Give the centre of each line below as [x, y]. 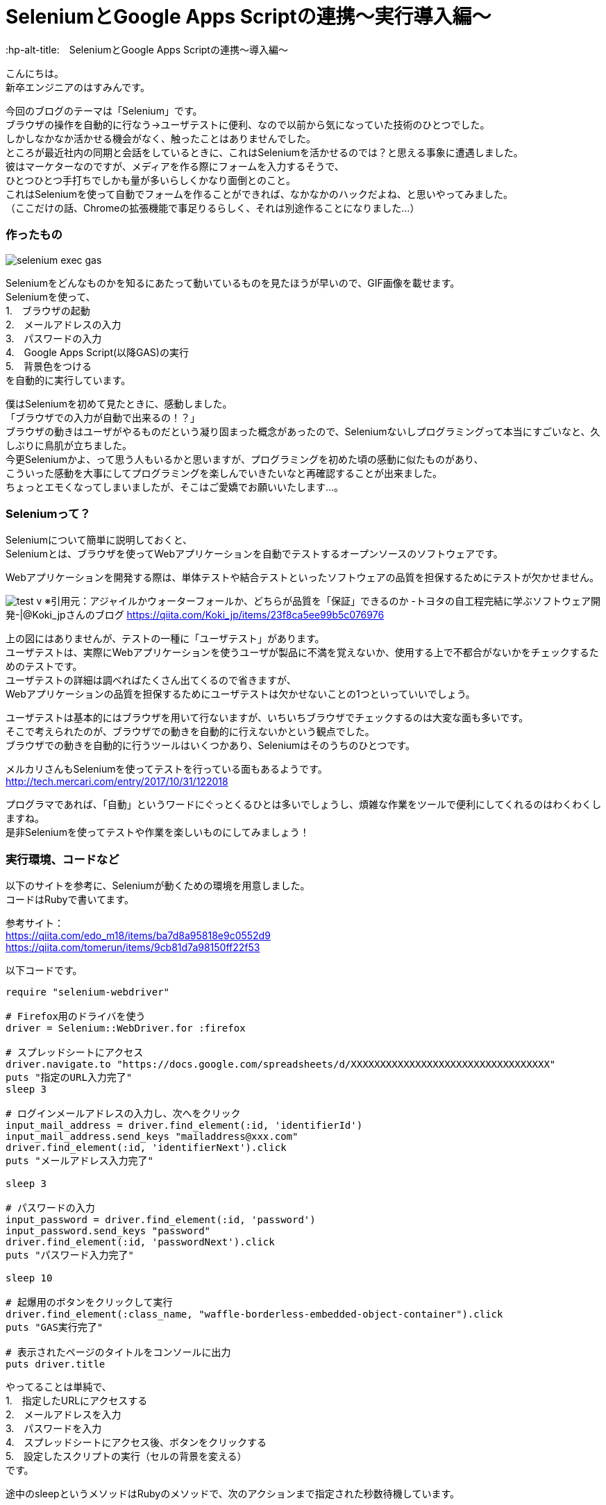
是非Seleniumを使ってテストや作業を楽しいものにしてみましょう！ [158, 832]
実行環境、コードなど [62, 859]
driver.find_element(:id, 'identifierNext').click [146, 1147]
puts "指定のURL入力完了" [69, 1077]
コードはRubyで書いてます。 [70, 899]
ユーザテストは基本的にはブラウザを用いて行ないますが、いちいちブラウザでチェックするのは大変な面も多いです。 [267, 718]
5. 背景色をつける [49, 366]
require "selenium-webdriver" [88, 992]
